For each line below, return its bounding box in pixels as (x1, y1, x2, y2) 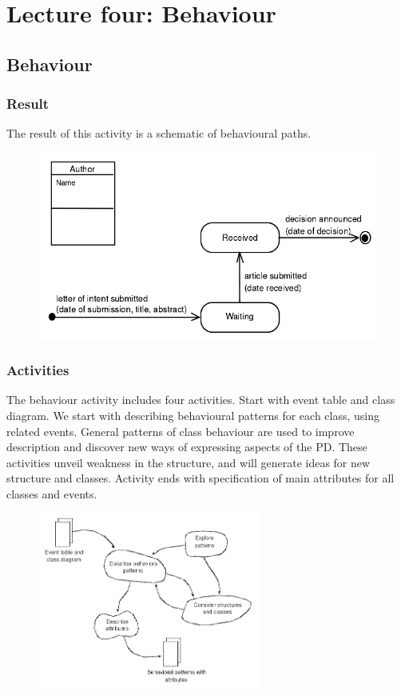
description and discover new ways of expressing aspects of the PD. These (6, 438, 367, 455)
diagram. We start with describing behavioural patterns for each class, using (6, 406, 379, 423)
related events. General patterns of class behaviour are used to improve (6, 422, 355, 439)
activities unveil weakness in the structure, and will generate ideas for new (6, 454, 371, 470)
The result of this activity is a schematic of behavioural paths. (6, 125, 312, 142)
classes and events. (6, 485, 97, 502)
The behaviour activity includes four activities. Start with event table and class (6, 391, 395, 408)
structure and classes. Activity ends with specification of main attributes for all (6, 470, 395, 486)
